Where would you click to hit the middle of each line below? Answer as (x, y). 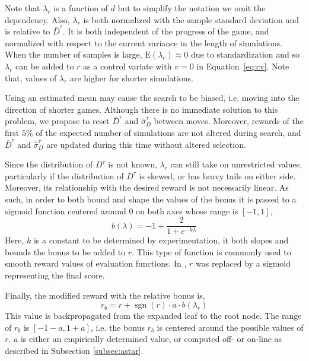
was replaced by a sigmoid (243, 263)
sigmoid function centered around (66, 210)
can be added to (45, 66)
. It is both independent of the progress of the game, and (166, 31)
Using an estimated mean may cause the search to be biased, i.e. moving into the (152, 98)
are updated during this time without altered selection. (146, 144)
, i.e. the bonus (117, 327)
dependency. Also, (37, 19)
